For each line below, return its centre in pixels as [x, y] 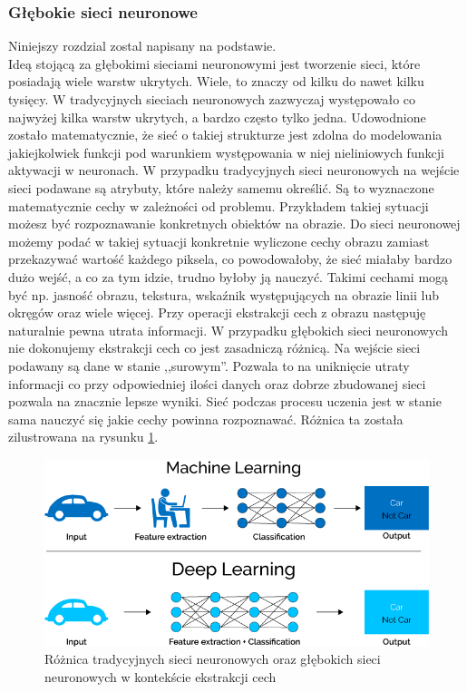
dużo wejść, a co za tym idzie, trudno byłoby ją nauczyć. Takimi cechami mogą [229, 276]
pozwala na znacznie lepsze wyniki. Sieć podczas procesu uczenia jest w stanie [225, 401]
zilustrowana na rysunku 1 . [83, 437]
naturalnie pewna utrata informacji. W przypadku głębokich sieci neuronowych [228, 330]
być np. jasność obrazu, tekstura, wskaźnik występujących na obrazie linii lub [224, 294]
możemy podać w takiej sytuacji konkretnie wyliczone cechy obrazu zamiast [219, 241]
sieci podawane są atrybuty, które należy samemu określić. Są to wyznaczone [221, 187]
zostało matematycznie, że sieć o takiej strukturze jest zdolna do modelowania [225, 135]
